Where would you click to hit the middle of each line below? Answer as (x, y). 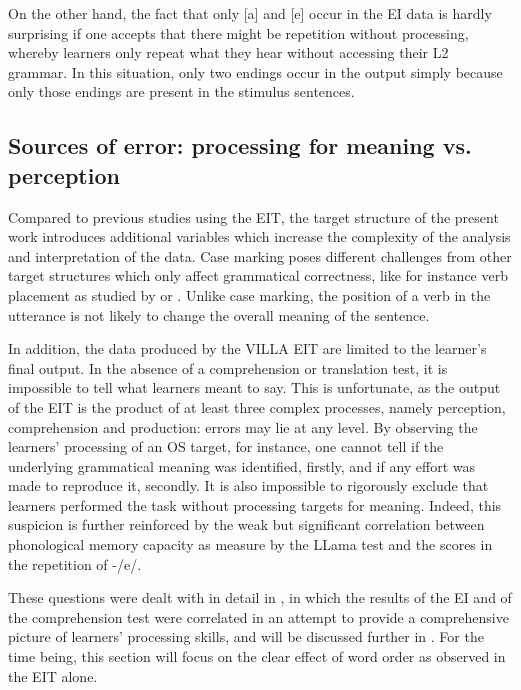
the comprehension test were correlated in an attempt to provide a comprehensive (258, 616)
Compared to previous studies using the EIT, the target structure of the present (253, 216)
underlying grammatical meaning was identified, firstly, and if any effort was (242, 465)
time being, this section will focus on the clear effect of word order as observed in (257, 656)
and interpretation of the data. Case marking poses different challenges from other (260, 255)
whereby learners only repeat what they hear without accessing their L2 (228, 52)
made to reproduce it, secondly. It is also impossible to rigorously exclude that (248, 485)
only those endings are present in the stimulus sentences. (181, 91)
